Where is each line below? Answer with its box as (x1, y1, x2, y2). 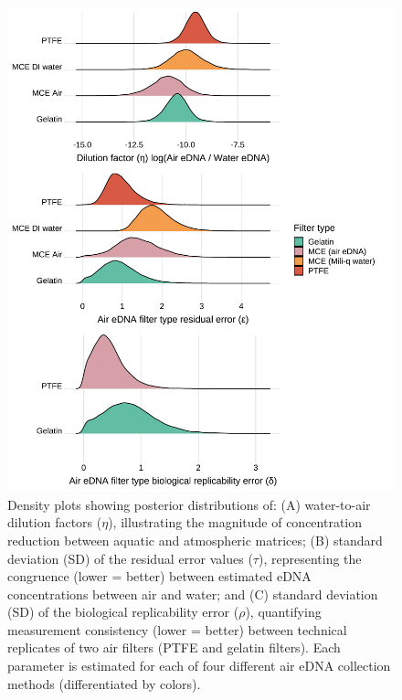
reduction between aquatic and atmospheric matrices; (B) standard (7, 530, 383, 549)
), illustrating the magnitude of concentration (108, 513, 363, 532)
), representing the (258, 548, 362, 567)
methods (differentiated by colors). (7, 673, 201, 693)
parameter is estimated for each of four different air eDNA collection (7, 656, 391, 675)
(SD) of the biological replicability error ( (7, 602, 239, 621)
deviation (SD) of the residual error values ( (7, 548, 253, 567)
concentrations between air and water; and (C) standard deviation (7, 584, 378, 603)
